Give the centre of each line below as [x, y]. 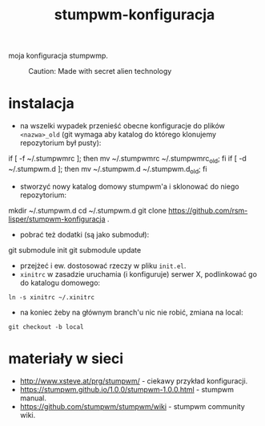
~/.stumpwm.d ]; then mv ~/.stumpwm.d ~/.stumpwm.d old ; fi [108, 170]
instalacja [41, 104]
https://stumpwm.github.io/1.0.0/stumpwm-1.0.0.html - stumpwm [127, 389]
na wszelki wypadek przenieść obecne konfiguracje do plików [122, 126]
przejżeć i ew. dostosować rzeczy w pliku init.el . [103, 266]
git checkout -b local [46, 327]
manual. [33, 398]
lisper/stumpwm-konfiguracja [57, 219]
